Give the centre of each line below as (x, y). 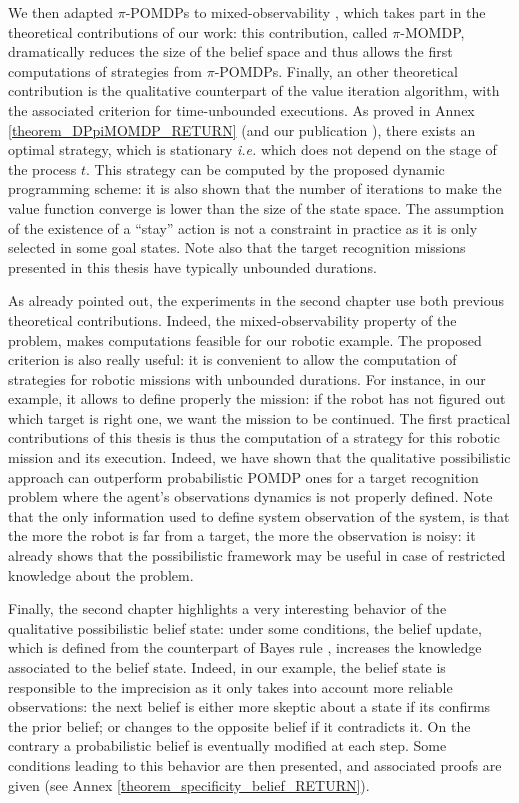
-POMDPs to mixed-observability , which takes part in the (305, 12)
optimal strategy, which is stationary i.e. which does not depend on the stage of (252, 149)
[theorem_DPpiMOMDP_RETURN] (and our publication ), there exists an (242, 129)
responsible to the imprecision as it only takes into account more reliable (230, 686)
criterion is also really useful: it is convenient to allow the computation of (232, 359)
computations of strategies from (105, 70)
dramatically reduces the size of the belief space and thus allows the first (230, 51)
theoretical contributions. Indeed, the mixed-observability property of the (232, 319)
